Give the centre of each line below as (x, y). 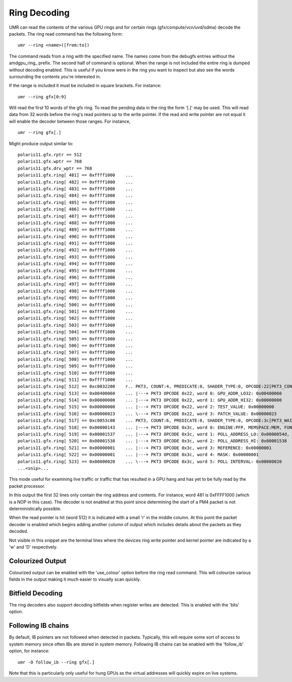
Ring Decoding (39, 13)
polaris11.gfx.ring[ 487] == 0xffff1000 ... (75, 216)
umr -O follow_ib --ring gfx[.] (56, 662)
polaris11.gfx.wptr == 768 (50, 161)
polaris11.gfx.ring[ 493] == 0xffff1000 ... (75, 257)
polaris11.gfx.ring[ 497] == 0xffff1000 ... (75, 284)
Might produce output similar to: (41, 143)
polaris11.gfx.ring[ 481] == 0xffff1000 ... (75, 175)
